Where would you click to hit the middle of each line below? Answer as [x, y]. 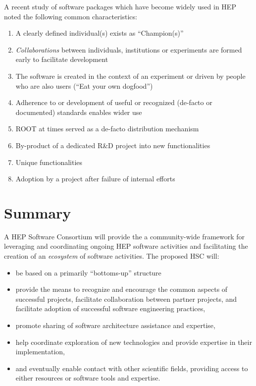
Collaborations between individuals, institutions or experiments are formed [129, 49]
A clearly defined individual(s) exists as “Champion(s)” [100, 33]
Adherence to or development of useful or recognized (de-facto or [114, 102]
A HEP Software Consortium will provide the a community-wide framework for [125, 236]
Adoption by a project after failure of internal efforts [95, 179]
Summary [38, 212]
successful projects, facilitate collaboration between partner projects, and [126, 299]
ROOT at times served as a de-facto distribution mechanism [107, 129]
